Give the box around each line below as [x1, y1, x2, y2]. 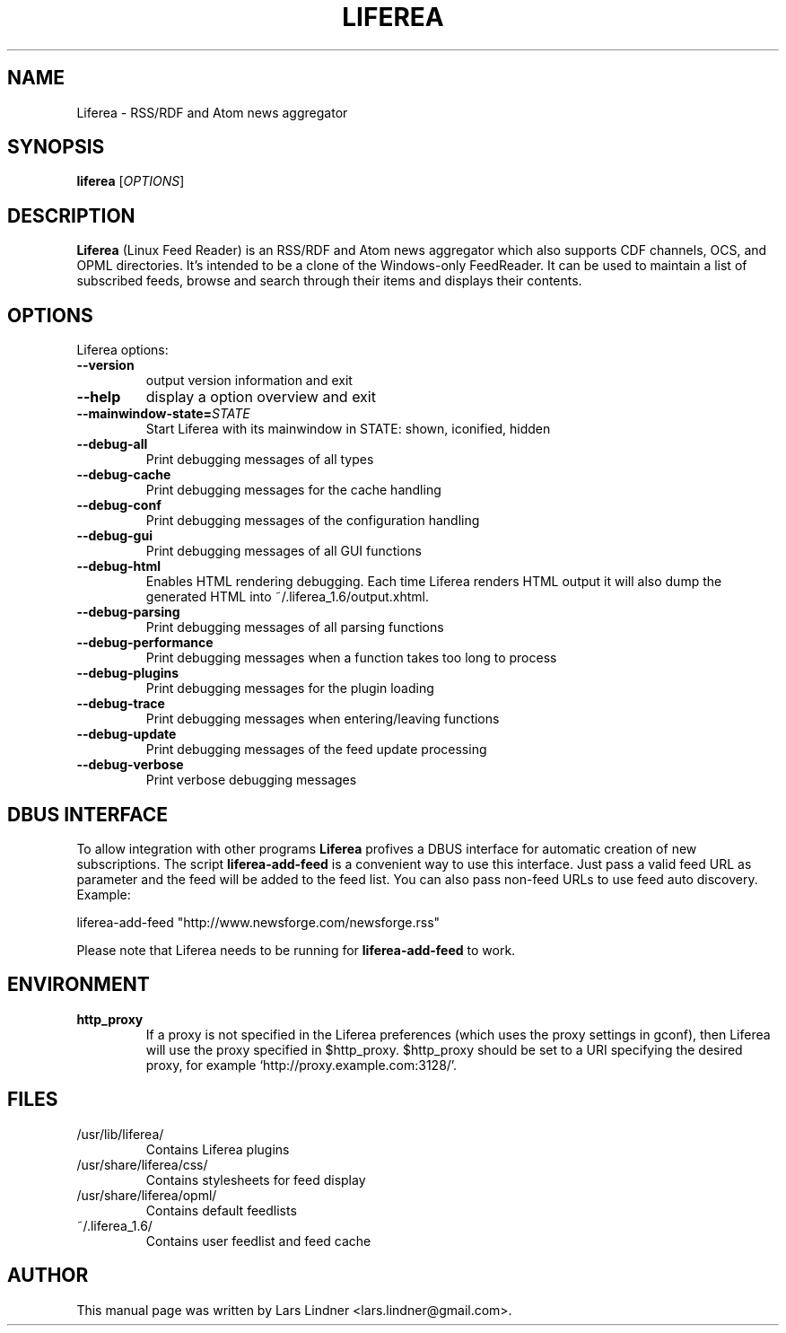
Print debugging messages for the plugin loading [145, 680, 434, 697]
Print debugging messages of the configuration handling [145, 513, 480, 529]
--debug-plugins [76, 665, 179, 681]
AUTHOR [7, 1264, 89, 1287]
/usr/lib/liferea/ [76, 1126, 164, 1142]
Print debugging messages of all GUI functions [145, 543, 422, 559]
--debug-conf [76, 497, 162, 513]
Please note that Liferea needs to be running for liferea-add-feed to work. [76, 942, 516, 958]
